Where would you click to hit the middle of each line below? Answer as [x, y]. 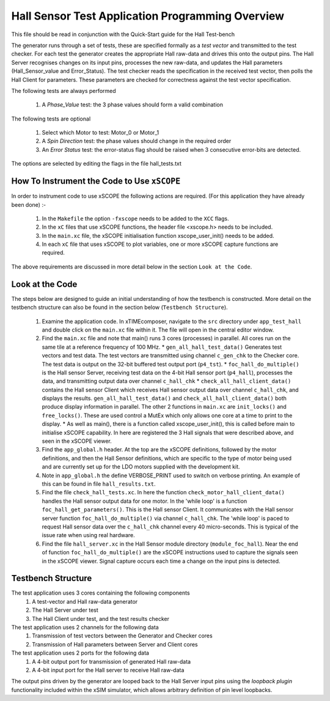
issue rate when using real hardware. [89, 535]
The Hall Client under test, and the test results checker [101, 618]
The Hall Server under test [65, 610]
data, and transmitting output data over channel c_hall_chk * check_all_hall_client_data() [167, 381]
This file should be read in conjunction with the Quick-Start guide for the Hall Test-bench [123, 34]
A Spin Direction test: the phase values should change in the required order [137, 141]
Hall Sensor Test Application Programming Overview [148, 16]
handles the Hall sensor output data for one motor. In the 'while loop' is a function [145, 501]
